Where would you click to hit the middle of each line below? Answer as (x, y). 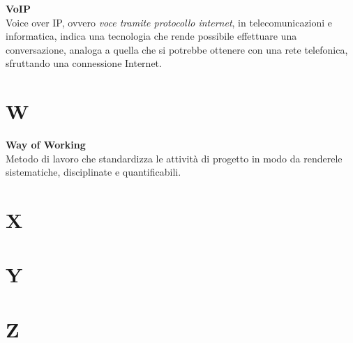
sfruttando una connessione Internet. (84, 63)
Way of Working (46, 145)
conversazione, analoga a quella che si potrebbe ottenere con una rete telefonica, (177, 49)
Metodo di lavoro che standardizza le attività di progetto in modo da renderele (174, 158)
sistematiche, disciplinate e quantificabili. (93, 172)
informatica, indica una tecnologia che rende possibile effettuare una (151, 36)
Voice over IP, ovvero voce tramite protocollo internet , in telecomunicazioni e (169, 22)
